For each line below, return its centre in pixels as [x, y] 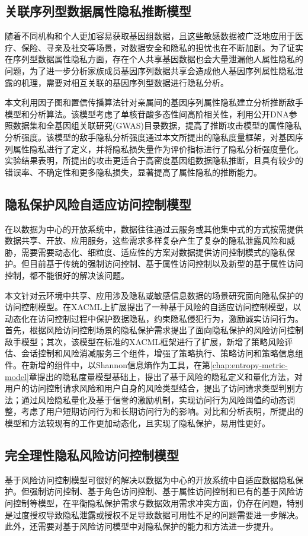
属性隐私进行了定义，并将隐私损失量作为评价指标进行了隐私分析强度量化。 [158, 149]
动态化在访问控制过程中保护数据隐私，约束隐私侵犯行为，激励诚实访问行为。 [154, 318]
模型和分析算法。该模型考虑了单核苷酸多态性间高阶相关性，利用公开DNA [147, 114]
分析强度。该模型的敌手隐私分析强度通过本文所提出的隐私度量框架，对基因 [150, 137]
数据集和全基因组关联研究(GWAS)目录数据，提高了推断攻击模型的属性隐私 [157, 125]
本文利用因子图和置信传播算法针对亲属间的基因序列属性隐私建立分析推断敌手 [154, 102]
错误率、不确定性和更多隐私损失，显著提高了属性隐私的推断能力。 [133, 172]
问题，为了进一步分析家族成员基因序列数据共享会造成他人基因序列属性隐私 [150, 70]
